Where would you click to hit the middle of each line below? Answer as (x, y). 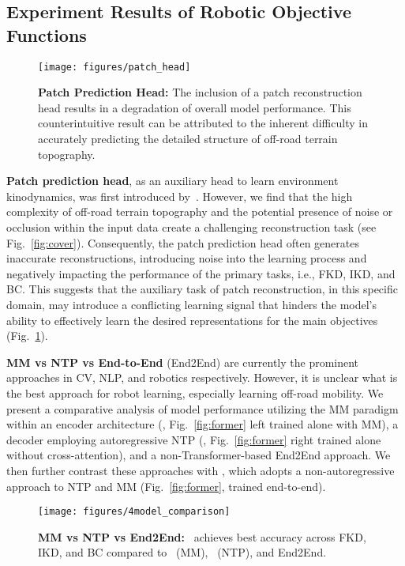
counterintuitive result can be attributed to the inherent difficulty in (203, 123)
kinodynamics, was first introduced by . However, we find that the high (180, 196)
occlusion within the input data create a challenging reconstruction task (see (191, 227)
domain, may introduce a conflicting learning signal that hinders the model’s (191, 304)
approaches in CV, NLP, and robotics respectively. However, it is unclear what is (202, 377)
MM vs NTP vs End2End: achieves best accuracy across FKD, (202, 536)
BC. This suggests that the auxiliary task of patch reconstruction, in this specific (202, 289)
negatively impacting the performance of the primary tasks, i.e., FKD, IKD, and (201, 273)
